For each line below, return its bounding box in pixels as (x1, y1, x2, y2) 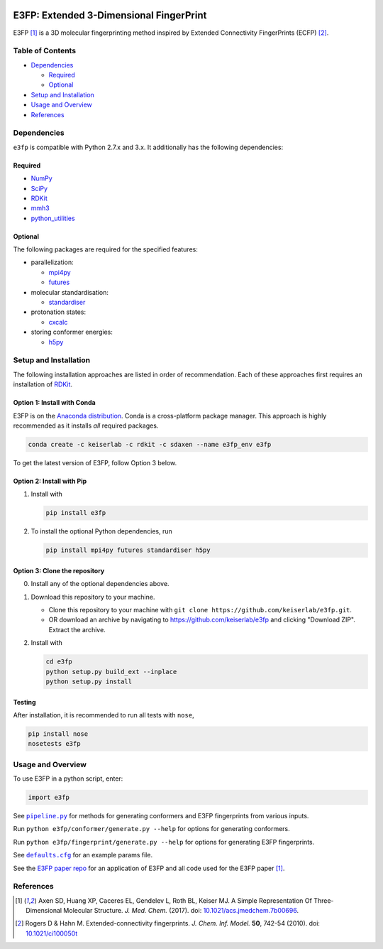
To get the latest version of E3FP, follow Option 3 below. (13, 458, 177, 467)
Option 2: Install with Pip (13, 477, 87, 485)
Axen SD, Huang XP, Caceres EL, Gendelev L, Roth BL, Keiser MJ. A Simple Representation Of (38, 896, 312, 905)
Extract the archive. (48, 625, 106, 634)
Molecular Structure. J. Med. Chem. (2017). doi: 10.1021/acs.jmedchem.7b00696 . (63, 906, 299, 915)
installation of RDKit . (13, 380, 73, 389)
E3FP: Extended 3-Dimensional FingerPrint (13, 9, 207, 21)
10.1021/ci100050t (26, 929, 78, 938)
